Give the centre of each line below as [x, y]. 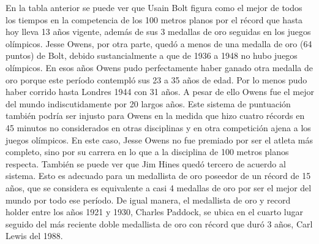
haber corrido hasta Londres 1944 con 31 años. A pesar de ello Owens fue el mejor [160, 92]
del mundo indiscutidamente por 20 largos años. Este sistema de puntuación [148, 103]
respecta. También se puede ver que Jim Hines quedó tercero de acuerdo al [146, 163]
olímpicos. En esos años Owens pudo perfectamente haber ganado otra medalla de [159, 67]
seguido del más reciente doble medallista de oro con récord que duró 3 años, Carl [159, 223]
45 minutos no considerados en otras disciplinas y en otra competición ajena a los [158, 127]
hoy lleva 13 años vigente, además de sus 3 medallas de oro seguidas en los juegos [158, 32]
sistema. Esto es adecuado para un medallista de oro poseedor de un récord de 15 [158, 176]
